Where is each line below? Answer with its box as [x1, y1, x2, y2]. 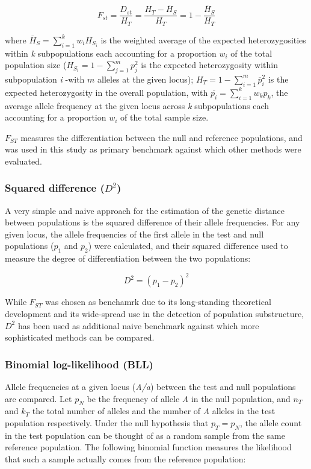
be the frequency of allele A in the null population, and [87, 392, 291, 404]
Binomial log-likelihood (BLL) [5, 356, 153, 371]
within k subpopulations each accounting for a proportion [5, 46, 217, 59]
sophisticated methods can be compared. [5, 331, 155, 344]
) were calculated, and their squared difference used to [88, 239, 288, 252]
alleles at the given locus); [97, 72, 194, 85]
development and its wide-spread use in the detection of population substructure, [5, 307, 304, 319]
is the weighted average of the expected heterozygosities [100, 33, 306, 46]
